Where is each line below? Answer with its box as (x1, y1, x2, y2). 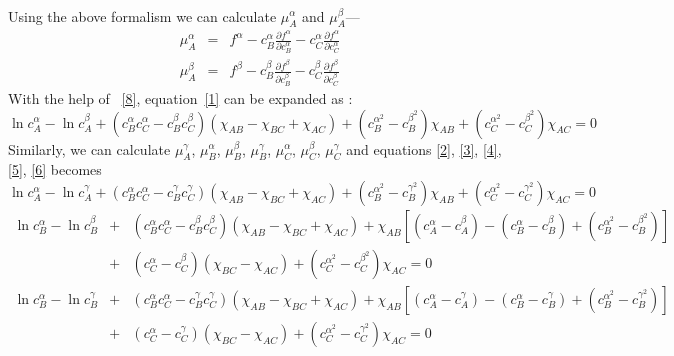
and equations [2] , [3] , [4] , (346, 138, 502, 159)
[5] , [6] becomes (8, 159, 102, 180)
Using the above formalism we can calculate (8, 5, 277, 26)
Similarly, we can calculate (8, 138, 171, 159)
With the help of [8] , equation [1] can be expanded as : (8, 87, 353, 108)
